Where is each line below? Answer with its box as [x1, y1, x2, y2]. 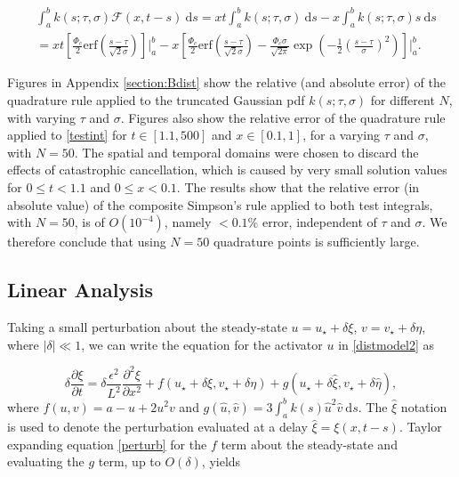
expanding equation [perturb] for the [7, 434, 207, 453]
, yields [201, 452, 241, 471]
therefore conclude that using [7, 232, 166, 251]
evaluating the [7, 452, 85, 471]
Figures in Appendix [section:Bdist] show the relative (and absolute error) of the [7, 73, 446, 92]
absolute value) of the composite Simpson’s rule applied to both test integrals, [7, 195, 433, 214]
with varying [7, 108, 76, 126]
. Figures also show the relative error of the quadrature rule [120, 108, 446, 126]
